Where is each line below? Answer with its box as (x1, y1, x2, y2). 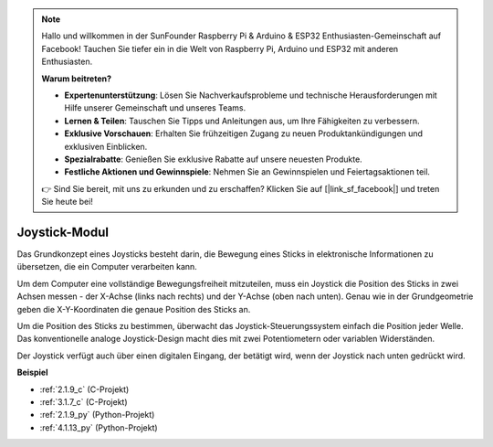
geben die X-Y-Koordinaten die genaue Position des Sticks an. (16, 303, 251, 314)
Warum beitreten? (41, 73, 112, 84)
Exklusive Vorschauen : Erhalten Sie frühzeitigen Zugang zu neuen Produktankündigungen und (64, 128, 424, 139)
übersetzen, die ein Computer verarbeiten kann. (16, 261, 198, 272)
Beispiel (16, 367, 48, 378)
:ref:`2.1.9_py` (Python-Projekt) (39, 410, 155, 420)
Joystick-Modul (16, 224, 110, 239)
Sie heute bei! (41, 197, 93, 208)
